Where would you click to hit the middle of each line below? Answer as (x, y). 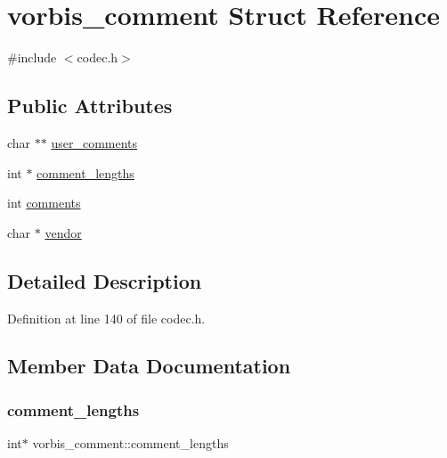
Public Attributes (90, 106)
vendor (63, 232)
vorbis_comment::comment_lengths (130, 443)
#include (32, 57)
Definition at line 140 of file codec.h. (106, 318)
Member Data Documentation (149, 366)
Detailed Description (105, 280)
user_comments (94, 142)
